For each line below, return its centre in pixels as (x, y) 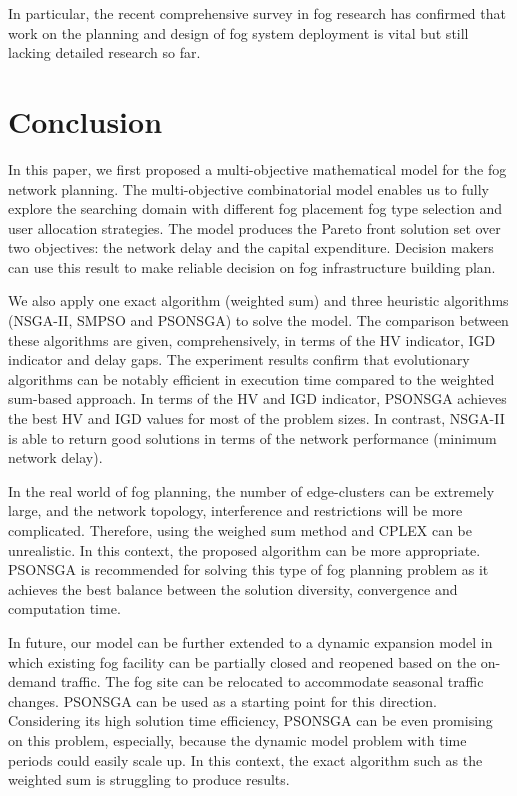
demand (32, 681)
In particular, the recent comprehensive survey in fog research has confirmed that (257, 13)
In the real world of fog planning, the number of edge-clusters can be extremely (251, 490)
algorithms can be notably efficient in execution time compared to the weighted (251, 378)
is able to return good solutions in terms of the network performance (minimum (252, 437)
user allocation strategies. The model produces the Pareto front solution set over (254, 227)
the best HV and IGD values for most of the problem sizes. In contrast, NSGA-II (256, 418)
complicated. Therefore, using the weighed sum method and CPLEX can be (240, 530)
